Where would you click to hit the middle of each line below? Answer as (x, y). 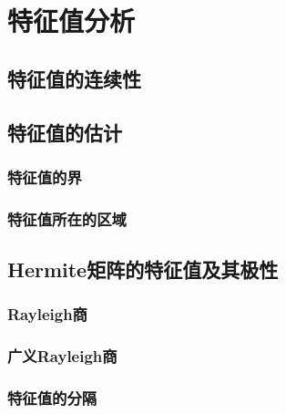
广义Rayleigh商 (62, 356)
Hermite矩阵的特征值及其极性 (143, 269)
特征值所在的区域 (67, 218)
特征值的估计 (65, 132)
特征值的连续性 (74, 78)
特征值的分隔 (52, 398)
